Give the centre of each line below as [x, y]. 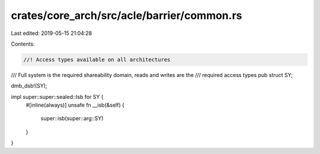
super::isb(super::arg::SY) [72, 118]
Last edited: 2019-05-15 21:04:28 [52, 33]
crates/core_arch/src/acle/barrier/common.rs [127, 15]
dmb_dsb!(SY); [29, 86]
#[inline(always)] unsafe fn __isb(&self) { [75, 105]
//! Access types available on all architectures [97, 60]
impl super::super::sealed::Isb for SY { [57, 97]
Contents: [23, 44]
